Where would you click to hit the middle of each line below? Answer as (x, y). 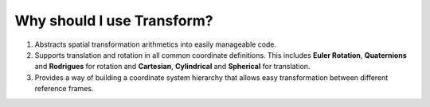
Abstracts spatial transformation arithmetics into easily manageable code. (156, 44)
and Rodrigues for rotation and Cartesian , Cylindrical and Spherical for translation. (172, 67)
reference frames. (64, 89)
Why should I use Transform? (114, 21)
